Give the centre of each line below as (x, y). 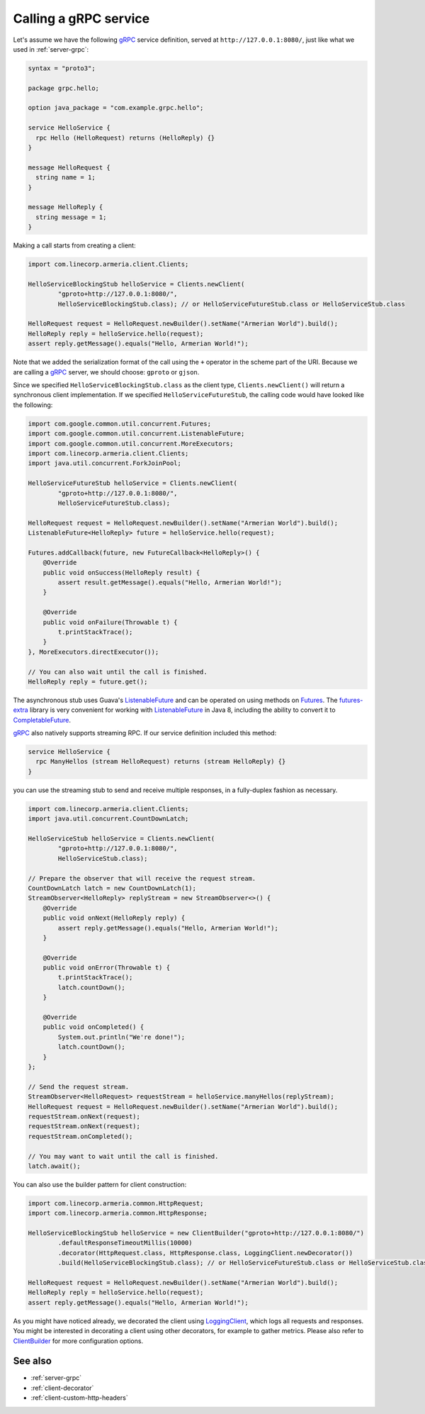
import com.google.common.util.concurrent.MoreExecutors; (131, 444)
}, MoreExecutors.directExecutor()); (93, 652)
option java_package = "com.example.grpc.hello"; (116, 108)
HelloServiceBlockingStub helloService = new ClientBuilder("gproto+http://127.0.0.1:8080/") (196, 1233)
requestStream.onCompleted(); (80, 1136)
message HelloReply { (66, 207)
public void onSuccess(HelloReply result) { (121, 572)
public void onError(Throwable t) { (106, 968)
